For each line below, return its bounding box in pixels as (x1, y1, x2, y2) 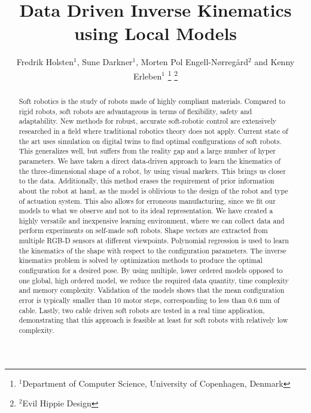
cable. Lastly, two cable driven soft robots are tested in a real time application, (19, 305, 265, 315)
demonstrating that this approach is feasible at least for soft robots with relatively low (19, 315, 288, 325)
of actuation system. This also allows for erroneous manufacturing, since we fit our (19, 195, 276, 206)
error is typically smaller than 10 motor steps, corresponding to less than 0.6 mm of (19, 295, 280, 305)
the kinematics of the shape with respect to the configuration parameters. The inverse (19, 245, 286, 255)
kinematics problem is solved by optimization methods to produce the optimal (19, 255, 263, 265)
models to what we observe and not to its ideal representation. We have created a (19, 206, 273, 216)
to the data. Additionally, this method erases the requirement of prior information (19, 176, 275, 186)
